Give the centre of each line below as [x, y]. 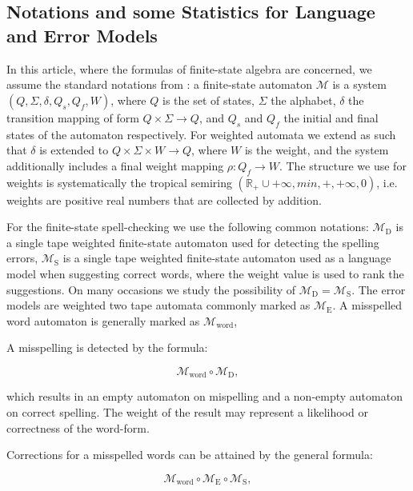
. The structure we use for [343, 165]
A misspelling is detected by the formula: [107, 347]
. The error [379, 289]
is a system [359, 84]
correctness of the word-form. [78, 427]
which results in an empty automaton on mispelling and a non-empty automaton [204, 396]
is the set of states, [208, 100]
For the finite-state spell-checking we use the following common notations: [188, 227]
